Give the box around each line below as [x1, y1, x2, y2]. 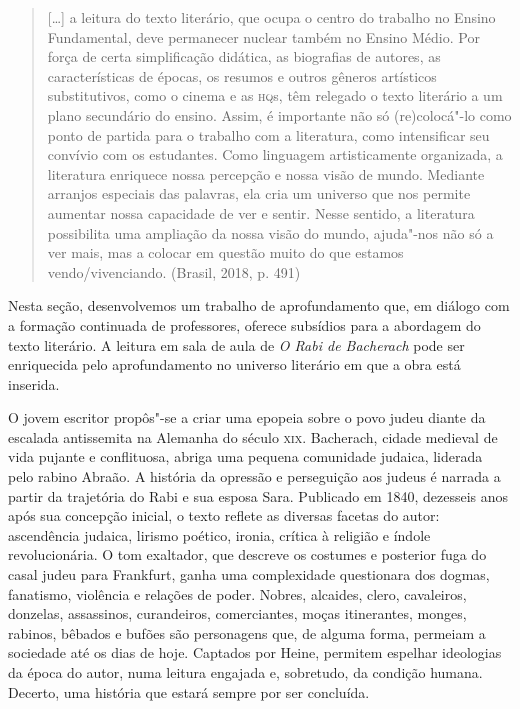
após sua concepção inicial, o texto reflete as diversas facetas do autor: [8, 505, 440, 526]
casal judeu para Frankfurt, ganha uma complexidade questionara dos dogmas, [8, 564, 490, 585]
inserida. [8, 373, 60, 394]
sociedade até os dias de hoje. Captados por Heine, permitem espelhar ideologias [8, 642, 502, 663]
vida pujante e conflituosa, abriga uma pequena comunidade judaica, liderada [8, 446, 483, 467]
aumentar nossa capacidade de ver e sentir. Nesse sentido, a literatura [47, 202, 475, 223]
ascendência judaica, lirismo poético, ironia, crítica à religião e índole [8, 524, 431, 545]
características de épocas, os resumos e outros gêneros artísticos [47, 65, 437, 86]
